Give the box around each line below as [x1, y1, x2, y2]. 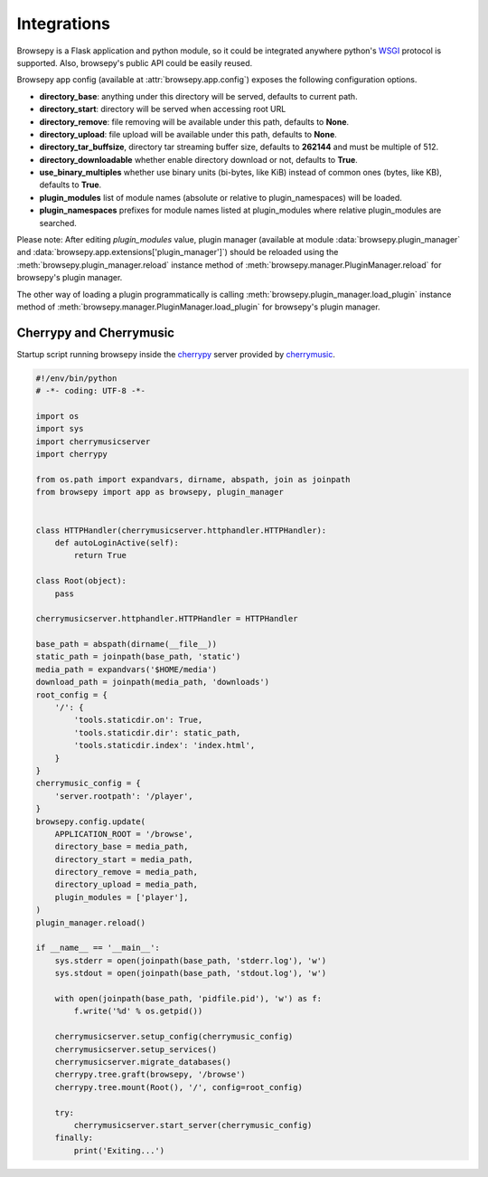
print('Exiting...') [73, 1145, 165, 1155]
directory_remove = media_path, [54, 867, 199, 878]
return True [73, 550, 127, 561]
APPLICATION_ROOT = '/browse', [54, 829, 193, 839]
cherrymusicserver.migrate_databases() [54, 1057, 232, 1067]
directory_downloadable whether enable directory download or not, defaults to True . [39, 154, 359, 165]
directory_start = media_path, [54, 854, 193, 864]
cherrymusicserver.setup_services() [54, 1044, 217, 1054]
